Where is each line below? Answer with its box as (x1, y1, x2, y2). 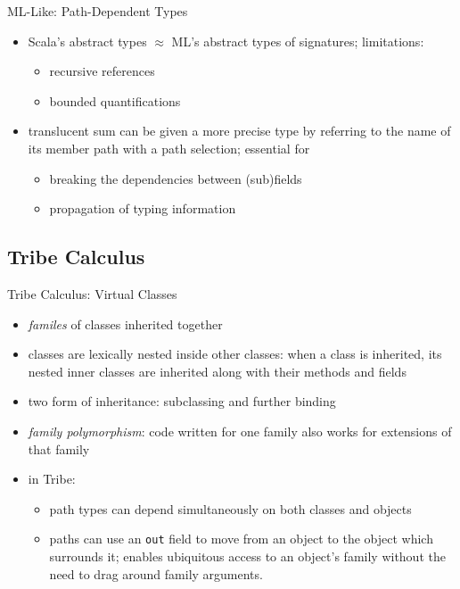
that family (28, 439, 90, 458)
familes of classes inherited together (28, 314, 223, 333)
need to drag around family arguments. (49, 564, 263, 583)
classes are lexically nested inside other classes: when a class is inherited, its (28, 344, 442, 363)
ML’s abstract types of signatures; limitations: (171, 31, 424, 50)
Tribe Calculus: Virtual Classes (7, 284, 177, 303)
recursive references (49, 62, 155, 80)
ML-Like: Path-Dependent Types (7, 2, 188, 20)
